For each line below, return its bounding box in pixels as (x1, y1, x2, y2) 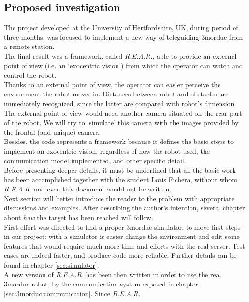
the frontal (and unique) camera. (4, 127, 101, 137)
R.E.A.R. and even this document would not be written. (4, 184, 172, 194)
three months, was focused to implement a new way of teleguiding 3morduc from (4, 32, 243, 42)
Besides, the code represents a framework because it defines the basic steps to (4, 136, 234, 146)
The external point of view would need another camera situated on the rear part (4, 108, 242, 118)
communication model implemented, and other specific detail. (4, 155, 186, 165)
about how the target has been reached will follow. (4, 212, 153, 223)
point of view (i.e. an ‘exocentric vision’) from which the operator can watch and (4, 60, 243, 70)
